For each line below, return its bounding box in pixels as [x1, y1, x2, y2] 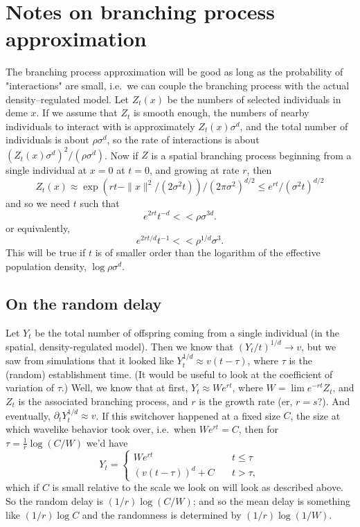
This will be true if [6, 245, 86, 260]
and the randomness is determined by [82, 507, 242, 521]
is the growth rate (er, [199, 393, 293, 408]
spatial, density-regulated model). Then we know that [6, 339, 234, 353]
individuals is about [6, 132, 89, 147]
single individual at [6, 163, 87, 177]
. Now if [105, 148, 138, 162]
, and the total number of [240, 118, 348, 133]
